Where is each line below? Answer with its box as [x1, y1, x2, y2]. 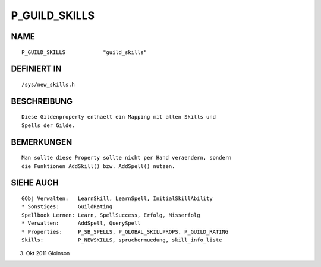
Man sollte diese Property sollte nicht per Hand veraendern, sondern [21, 154, 232, 161]
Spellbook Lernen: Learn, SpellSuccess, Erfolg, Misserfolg [21, 211, 200, 218]
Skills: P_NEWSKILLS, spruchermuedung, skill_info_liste [21, 236, 222, 243]
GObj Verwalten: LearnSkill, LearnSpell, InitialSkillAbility [21, 195, 213, 202]
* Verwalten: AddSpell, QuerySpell [21, 220, 141, 227]
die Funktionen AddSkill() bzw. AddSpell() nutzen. [21, 163, 175, 169]
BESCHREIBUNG [11, 96, 73, 106]
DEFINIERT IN [11, 64, 62, 74]
